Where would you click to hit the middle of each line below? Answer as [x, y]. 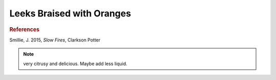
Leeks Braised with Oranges [70, 13]
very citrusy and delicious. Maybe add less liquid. [75, 64]
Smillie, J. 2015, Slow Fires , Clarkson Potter [55, 40]
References [25, 29]
